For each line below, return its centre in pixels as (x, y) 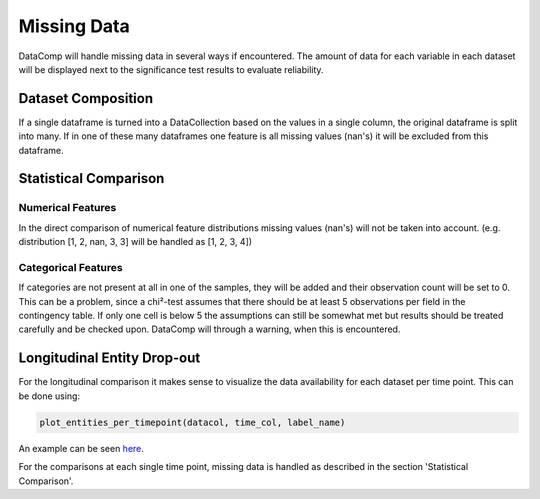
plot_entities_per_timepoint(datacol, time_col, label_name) (192, 422)
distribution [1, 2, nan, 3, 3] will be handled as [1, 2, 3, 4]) (135, 242)
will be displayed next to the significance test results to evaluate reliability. (171, 69)
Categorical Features (71, 267)
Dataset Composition (86, 98)
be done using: (49, 396)
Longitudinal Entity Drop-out (109, 358)
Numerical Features (67, 208)
